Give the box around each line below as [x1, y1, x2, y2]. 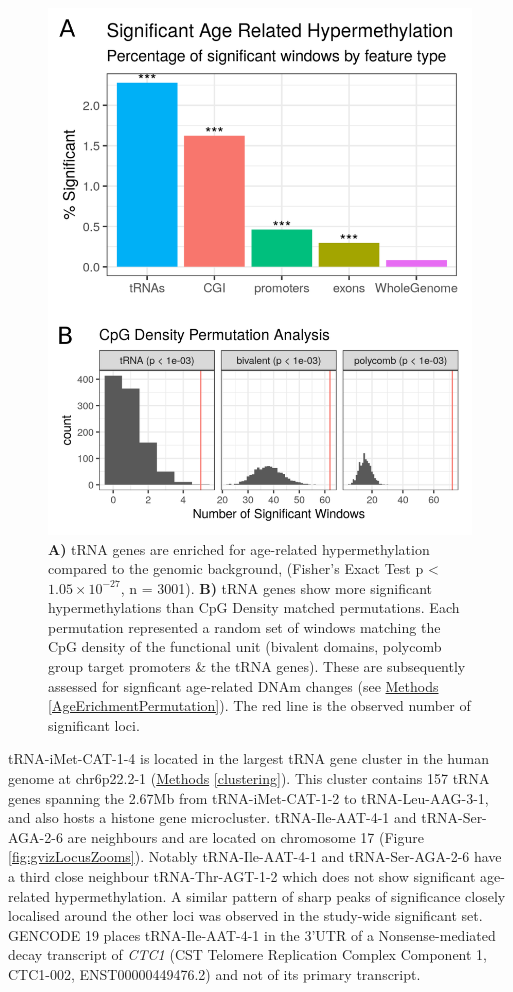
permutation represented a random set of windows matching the [48, 616, 441, 637]
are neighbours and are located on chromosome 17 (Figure [67, 826, 424, 847]
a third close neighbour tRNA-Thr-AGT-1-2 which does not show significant [8, 866, 476, 886]
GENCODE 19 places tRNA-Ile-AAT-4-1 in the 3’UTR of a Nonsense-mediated [8, 924, 496, 945]
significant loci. [48, 714, 140, 735]
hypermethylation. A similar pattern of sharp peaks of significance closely [54, 885, 506, 906]
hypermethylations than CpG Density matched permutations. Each [48, 597, 460, 618]
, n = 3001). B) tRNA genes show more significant [120, 577, 433, 598]
